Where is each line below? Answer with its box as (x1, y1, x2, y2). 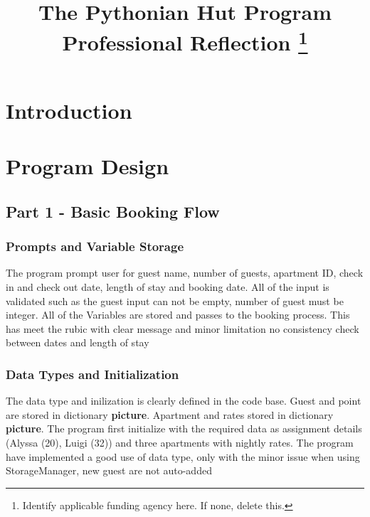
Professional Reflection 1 (62, 25, 308, 57)
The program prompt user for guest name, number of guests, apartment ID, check (6, 265, 364, 280)
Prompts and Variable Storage (6, 238, 184, 255)
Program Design (6, 151, 169, 181)
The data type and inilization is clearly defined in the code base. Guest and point (6, 393, 361, 408)
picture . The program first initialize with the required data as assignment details (6, 421, 362, 436)
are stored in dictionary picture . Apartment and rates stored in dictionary (6, 407, 334, 422)
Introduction (6, 95, 132, 124)
